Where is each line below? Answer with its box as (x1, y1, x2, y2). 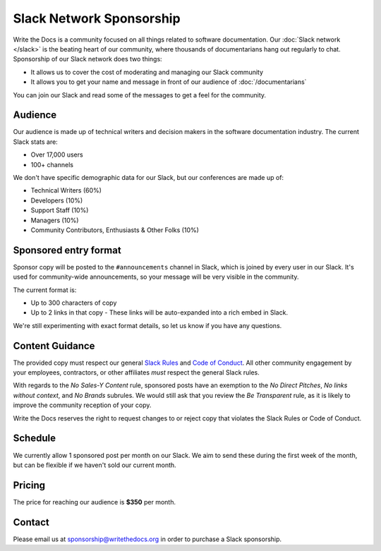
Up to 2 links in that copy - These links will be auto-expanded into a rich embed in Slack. (30, 308, 289, 317)
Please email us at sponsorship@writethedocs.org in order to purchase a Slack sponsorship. (13, 535, 282, 543)
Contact (13, 516, 49, 528)
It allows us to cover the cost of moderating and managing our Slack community (30, 68, 264, 76)
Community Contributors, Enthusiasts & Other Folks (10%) (30, 226, 199, 234)
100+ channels (30, 160, 74, 169)
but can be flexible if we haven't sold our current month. (13, 461, 176, 469)
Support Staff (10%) (30, 206, 89, 214)
